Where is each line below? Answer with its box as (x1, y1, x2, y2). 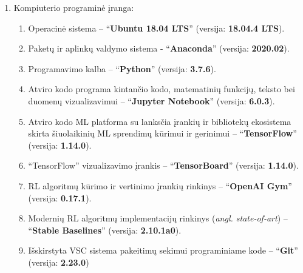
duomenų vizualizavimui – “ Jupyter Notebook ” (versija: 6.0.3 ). (28, 94, 275, 107)
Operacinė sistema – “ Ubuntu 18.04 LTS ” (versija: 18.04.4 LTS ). (28, 21, 285, 34)
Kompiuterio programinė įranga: (13, 1, 134, 13)
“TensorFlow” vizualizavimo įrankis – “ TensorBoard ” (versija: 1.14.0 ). (28, 159, 299, 172)
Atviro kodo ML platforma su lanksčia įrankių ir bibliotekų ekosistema (28, 115, 291, 127)
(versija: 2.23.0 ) (28, 255, 89, 268)
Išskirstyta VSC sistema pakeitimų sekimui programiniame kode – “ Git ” (28, 244, 298, 257)
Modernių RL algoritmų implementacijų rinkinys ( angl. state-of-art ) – (28, 212, 288, 224)
